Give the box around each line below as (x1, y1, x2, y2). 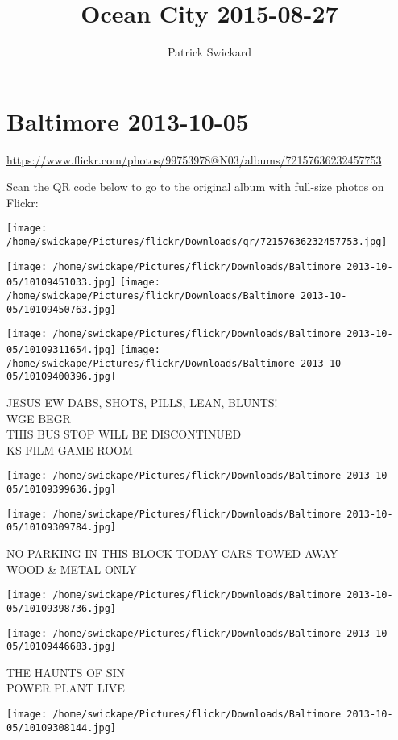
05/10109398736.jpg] (6, 602, 117, 614)
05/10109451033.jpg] (6, 276, 117, 289)
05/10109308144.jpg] (6, 721, 117, 734)
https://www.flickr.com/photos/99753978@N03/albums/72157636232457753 (6, 151, 382, 168)
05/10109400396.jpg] (6, 371, 117, 383)
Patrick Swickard (167, 44, 252, 60)
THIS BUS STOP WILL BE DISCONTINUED (6, 426, 242, 443)
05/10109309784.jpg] (6, 522, 117, 534)
